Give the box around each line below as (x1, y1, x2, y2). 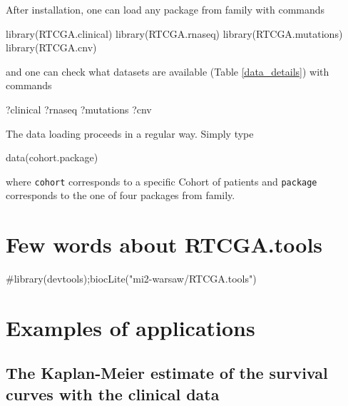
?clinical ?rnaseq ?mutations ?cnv (6, 101, 152, 116)
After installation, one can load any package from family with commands (6, 2, 325, 16)
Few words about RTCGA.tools (6, 230, 323, 259)
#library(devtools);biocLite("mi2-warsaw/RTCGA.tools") (6, 271, 257, 286)
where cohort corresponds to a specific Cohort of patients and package (6, 173, 317, 188)
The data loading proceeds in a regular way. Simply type (6, 126, 254, 141)
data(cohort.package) (6, 150, 98, 165)
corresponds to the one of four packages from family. (6, 188, 235, 203)
